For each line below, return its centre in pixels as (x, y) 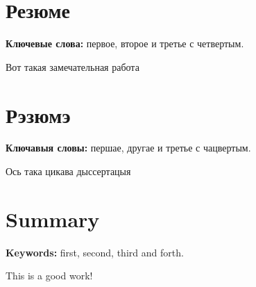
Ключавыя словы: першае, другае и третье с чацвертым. (128, 148)
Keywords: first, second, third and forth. (95, 252)
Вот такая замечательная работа (72, 66)
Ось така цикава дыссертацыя (68, 171)
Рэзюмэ (38, 114)
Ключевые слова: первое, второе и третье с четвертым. (125, 43)
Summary (53, 219)
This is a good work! (49, 276)
